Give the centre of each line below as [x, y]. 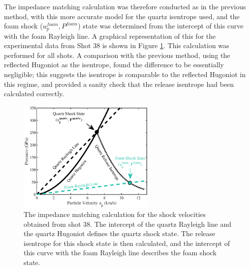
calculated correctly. [34, 94]
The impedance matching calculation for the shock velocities [115, 214]
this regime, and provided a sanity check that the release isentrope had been [119, 84]
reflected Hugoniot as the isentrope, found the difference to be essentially [114, 65]
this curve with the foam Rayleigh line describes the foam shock [120, 253]
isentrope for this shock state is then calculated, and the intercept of [127, 243]
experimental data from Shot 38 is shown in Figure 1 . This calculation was [117, 45]
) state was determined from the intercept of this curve [161, 26]
